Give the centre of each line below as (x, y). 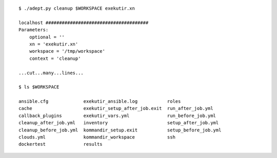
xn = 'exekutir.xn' (54, 44)
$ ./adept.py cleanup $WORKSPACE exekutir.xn (77, 8)
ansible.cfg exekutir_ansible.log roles (100, 101)
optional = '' (47, 37)
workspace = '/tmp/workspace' (67, 51)
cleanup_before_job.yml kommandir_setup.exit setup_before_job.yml (120, 130)
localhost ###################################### (84, 22)
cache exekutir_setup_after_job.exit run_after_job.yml (116, 108)
